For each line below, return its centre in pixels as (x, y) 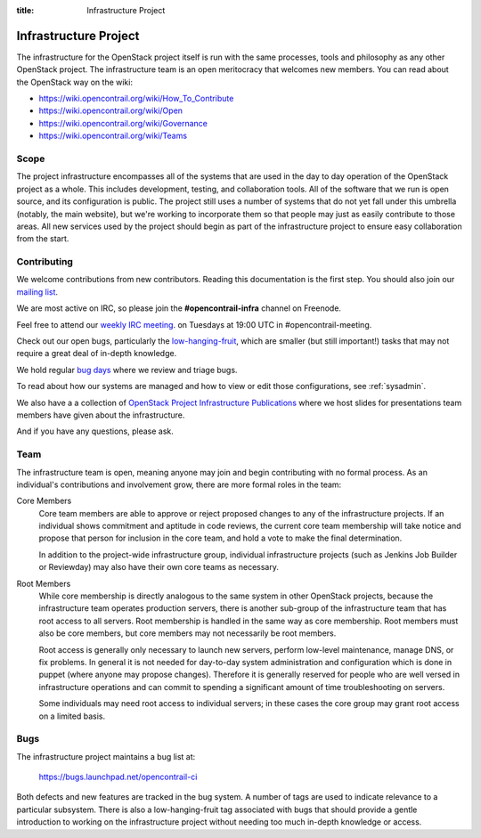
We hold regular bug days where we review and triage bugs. (127, 370)
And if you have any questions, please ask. (95, 431)
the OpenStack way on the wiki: (75, 82)
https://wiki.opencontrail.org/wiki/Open (110, 110)
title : (25, 10)
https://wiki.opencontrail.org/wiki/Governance (123, 123)
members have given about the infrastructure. (101, 415)
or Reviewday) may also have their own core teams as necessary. (159, 567)
